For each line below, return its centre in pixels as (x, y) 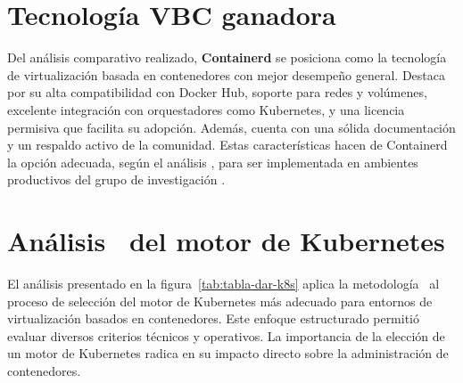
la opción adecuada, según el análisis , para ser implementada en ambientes (213, 162)
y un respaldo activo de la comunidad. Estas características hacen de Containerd (227, 145)
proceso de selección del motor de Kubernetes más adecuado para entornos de (220, 301)
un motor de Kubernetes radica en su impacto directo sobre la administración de (228, 353)
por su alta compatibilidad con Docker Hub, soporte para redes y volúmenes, (217, 92)
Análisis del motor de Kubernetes (226, 241)
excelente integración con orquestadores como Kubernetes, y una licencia (206, 109)
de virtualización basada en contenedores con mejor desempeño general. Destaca (227, 74)
